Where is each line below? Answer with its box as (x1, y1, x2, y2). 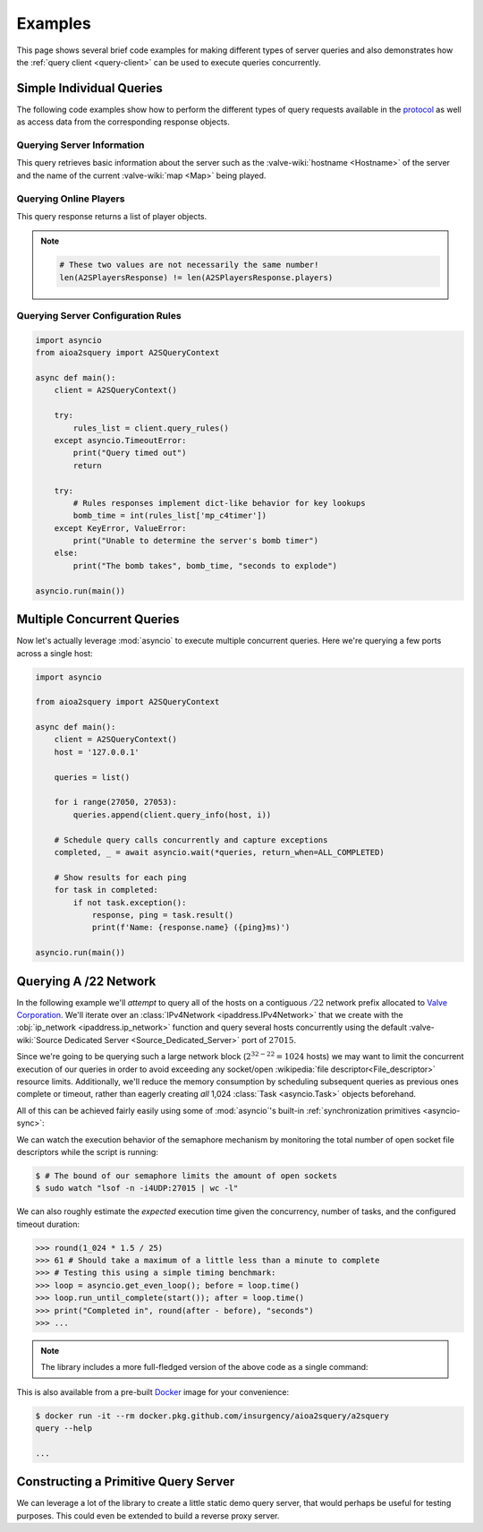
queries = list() (54, 772, 131, 783)
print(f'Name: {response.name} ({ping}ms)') (91, 922, 291, 933)
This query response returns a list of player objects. (16, 210, 208, 221)
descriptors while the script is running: (16, 1146, 158, 1157)
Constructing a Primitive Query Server (16, 1474, 235, 1490)
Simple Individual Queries (16, 81, 163, 96)
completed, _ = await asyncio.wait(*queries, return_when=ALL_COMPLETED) (54, 847, 385, 857)
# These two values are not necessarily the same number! (59, 260, 319, 270)
